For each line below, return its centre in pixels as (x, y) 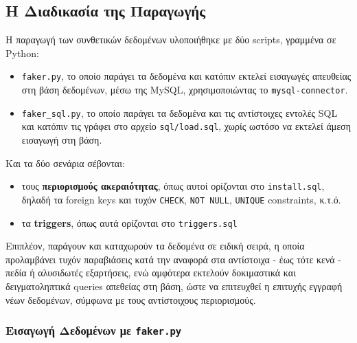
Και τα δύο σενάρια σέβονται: (65, 163)
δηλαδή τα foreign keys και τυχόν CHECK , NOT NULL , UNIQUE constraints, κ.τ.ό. (181, 199)
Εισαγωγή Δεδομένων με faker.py (94, 330)
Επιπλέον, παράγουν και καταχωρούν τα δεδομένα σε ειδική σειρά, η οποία (155, 246)
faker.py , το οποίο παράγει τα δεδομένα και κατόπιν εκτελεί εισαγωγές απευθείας (186, 76)
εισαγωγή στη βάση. (62, 140)
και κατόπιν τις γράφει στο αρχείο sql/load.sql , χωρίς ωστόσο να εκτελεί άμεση (186, 126)
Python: (22, 53)
